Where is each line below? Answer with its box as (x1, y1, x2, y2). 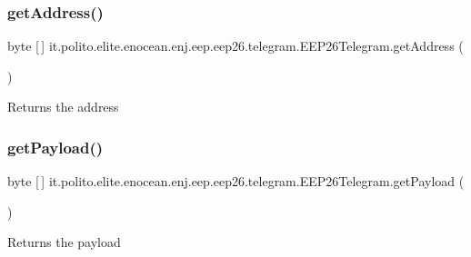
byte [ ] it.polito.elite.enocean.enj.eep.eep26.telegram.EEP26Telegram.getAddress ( (7, 36, 464, 55)
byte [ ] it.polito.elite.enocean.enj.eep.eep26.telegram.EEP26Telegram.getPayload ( (7, 172, 465, 191)
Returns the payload (7, 232, 121, 252)
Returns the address (7, 97, 119, 116)
